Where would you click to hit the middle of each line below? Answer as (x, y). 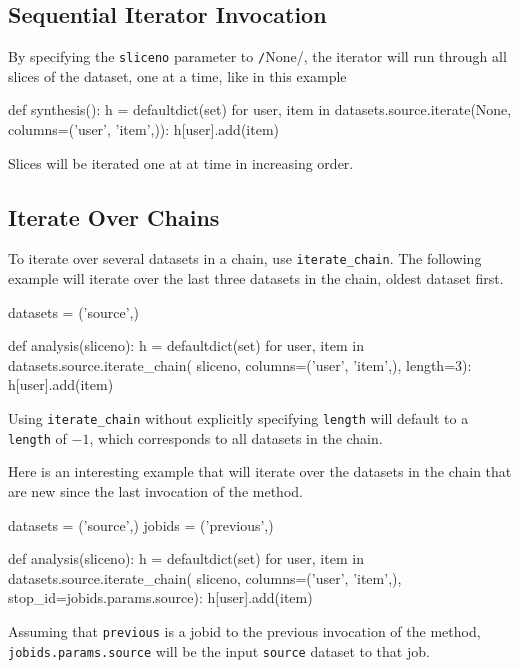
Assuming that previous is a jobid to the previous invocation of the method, (244, 630)
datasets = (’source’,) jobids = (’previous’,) (141, 524)
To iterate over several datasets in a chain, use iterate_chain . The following (245, 258)
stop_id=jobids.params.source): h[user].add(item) (160, 597)
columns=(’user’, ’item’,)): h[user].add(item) (144, 129)
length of (37, 437)
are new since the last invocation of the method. (155, 490)
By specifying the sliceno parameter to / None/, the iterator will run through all (257, 56)
